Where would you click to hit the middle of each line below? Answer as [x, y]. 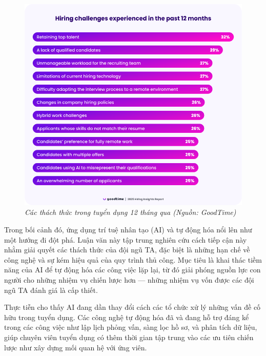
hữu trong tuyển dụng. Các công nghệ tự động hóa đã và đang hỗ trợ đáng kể [127, 317]
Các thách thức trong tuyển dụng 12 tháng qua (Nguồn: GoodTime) [130, 212]
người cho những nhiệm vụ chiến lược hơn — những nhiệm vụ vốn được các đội [129, 279]
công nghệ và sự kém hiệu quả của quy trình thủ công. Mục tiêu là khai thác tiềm [133, 259]
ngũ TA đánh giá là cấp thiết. [51, 290]
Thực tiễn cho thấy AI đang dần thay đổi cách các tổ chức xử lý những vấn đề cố [132, 307]
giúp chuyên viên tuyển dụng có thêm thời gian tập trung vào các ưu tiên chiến [129, 337]
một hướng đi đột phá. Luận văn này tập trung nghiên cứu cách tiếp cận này [126, 239]
